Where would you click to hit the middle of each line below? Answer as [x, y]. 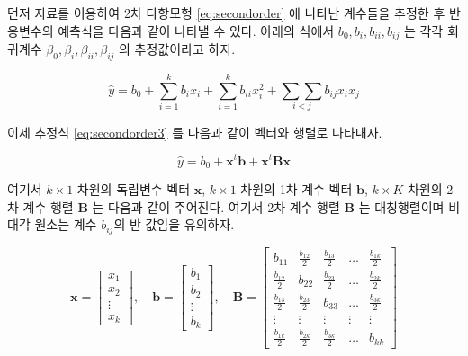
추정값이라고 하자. [185, 49]
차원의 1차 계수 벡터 [297, 188]
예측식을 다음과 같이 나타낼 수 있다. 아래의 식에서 [196, 30]
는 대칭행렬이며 [401, 206]
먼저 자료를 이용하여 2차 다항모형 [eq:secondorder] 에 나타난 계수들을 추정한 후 [226, 13]
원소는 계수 [66, 224]
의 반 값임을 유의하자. [174, 224]
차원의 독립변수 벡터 [134, 188]
